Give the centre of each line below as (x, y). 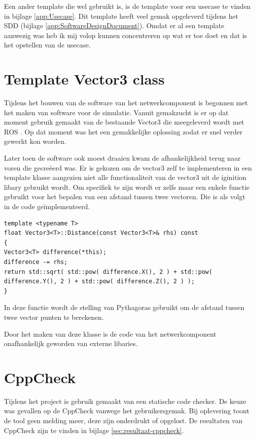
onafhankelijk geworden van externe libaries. (71, 343)
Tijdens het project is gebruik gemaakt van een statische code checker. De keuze (125, 401)
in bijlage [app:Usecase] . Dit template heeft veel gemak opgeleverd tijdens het (121, 16)
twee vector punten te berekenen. (54, 317)
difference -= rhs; (36, 262)
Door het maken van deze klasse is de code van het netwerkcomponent (110, 333)
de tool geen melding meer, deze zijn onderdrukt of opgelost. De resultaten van (123, 420)
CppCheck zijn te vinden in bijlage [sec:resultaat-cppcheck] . (94, 430)
